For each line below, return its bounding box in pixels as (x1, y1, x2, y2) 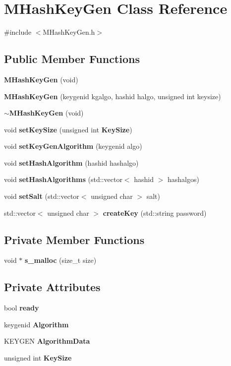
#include (4, 27, 32, 37)
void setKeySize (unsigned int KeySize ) (4, 124, 132, 134)
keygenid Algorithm (4, 319, 69, 329)
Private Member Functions (4, 232, 145, 247)
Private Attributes (4, 279, 101, 295)
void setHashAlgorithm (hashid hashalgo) (4, 157, 139, 168)
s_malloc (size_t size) (25, 255, 97, 265)
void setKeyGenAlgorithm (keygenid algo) (4, 141, 142, 151)
